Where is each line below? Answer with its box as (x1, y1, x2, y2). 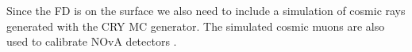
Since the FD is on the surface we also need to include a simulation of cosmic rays (6, 2, 406, 18)
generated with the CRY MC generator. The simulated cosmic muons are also (6, 17, 385, 34)
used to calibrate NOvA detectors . (6, 33, 177, 50)
